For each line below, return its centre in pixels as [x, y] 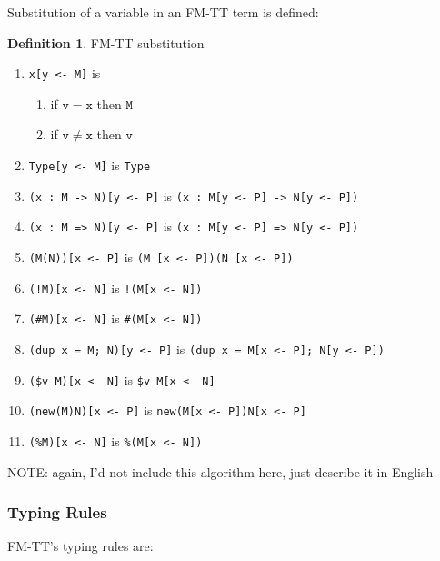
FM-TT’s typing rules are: [80, 546]
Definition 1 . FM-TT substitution [106, 42]
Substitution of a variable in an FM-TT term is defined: [163, 12]
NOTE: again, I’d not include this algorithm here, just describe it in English [220, 471]
